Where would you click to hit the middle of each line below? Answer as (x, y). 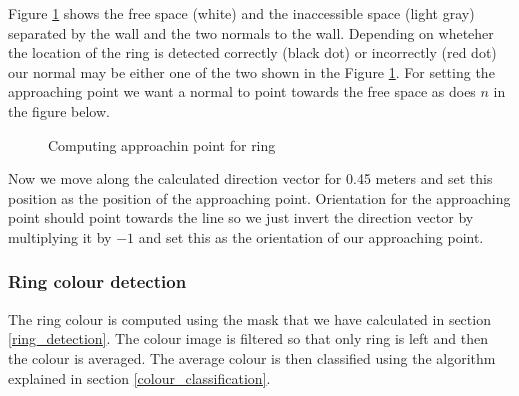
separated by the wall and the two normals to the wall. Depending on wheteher (251, 32)
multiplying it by (60, 236)
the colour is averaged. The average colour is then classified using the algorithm (252, 357)
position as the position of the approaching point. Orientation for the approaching (259, 197)
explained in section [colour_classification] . (139, 377)
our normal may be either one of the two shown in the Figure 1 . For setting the (251, 71)
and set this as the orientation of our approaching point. (311, 236)
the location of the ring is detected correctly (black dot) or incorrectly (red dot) (252, 52)
